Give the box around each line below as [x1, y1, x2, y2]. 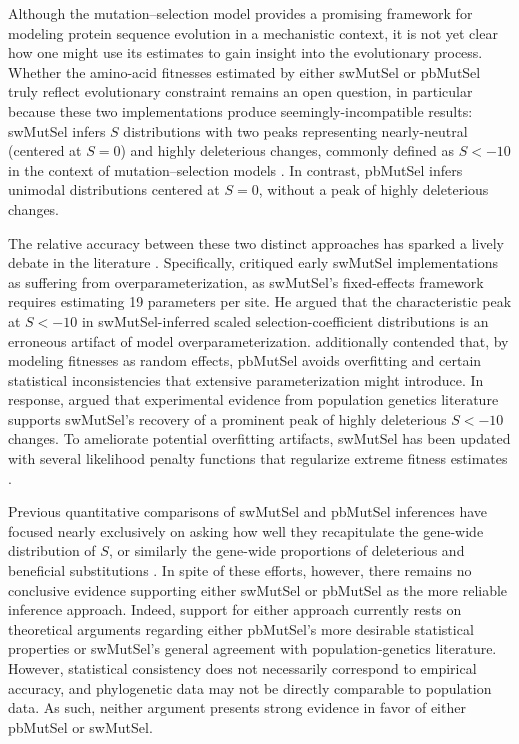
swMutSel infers [8, 120, 106, 141]
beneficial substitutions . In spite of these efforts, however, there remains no [8, 560, 472, 581]
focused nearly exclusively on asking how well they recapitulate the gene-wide [8, 520, 484, 541]
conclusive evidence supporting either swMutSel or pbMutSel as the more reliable [8, 579, 508, 600]
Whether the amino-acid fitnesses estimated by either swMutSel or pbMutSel [8, 61, 481, 82]
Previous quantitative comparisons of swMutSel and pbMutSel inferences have [8, 501, 488, 522]
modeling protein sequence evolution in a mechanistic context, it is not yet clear [8, 22, 498, 43]
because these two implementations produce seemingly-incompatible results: [8, 100, 473, 121]
